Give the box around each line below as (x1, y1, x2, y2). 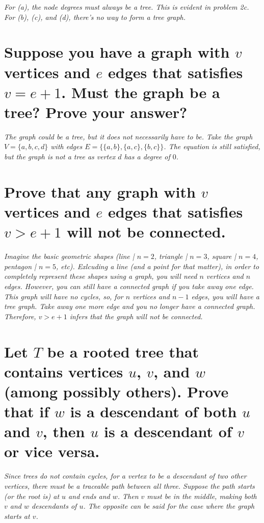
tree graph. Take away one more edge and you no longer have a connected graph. (4, 301, 255, 312)
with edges (50, 141, 83, 152)
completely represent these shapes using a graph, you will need (4, 271, 197, 281)
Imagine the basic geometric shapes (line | (4, 251, 135, 261)
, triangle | (154, 251, 188, 261)
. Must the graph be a (61, 81, 220, 102)
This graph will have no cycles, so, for (4, 291, 123, 301)
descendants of (32, 501, 77, 511)
